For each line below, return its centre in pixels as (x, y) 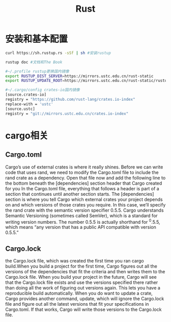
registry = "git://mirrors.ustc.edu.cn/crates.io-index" (67, 113)
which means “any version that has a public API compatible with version (81, 227)
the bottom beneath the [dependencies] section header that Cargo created (84, 183)
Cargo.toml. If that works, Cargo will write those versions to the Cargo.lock (83, 310)
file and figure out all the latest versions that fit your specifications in (77, 304)
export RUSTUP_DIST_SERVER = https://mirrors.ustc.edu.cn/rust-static (79, 76)
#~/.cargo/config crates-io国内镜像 (42, 90)
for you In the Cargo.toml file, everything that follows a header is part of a (82, 188)
